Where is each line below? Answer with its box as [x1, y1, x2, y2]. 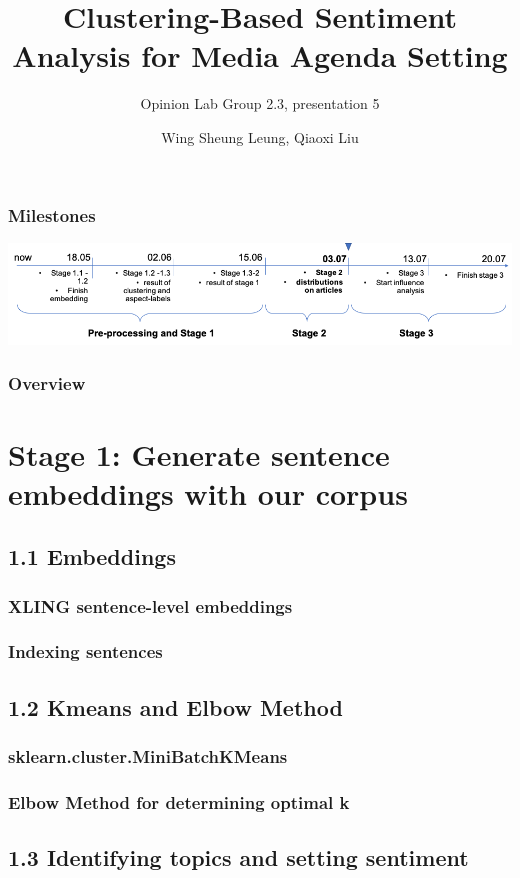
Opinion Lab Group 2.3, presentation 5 [140, 93, 380, 114]
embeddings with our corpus [8, 472, 408, 513]
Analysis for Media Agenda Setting [12, 35, 508, 76]
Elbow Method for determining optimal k [8, 789, 350, 814]
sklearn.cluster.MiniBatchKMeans [8, 744, 288, 769]
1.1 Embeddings [8, 541, 176, 572]
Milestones [8, 202, 96, 227]
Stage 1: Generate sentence [8, 433, 390, 474]
